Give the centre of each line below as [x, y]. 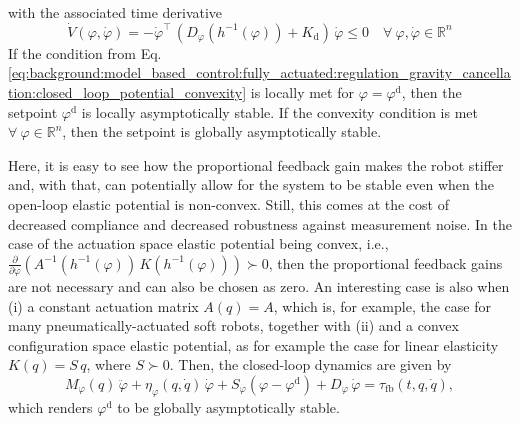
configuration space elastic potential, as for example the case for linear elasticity [253, 344]
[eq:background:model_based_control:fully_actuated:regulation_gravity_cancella [259, 72]
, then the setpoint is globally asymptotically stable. [222, 131]
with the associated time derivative [115, 12]
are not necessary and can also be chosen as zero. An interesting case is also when [259, 286]
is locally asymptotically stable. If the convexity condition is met [279, 111]
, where [108, 364]
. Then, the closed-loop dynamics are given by [310, 364]
